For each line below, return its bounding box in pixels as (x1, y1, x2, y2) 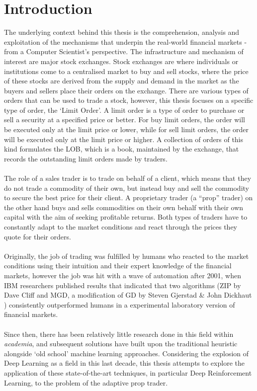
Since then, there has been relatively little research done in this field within (4, 328, 234, 339)
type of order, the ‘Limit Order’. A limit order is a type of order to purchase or (4, 104, 245, 115)
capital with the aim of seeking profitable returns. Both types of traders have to (4, 212, 248, 222)
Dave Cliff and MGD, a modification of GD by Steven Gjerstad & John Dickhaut (4, 290, 252, 300)
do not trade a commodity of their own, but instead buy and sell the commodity (4, 182, 249, 193)
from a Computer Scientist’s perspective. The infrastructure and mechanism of (4, 46, 244, 57)
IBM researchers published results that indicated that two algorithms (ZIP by (4, 280, 241, 290)
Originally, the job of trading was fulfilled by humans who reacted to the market (4, 250, 249, 261)
